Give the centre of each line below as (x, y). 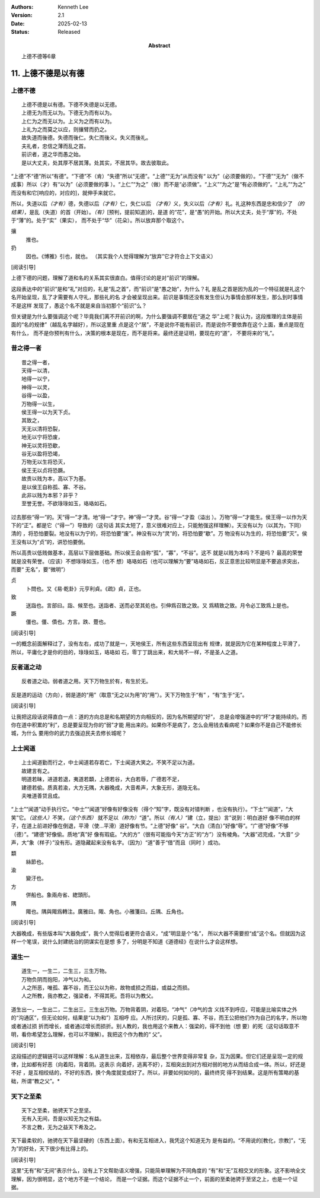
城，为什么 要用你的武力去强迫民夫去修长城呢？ (69, 733)
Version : (22, 15)
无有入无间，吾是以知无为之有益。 (63, 1119)
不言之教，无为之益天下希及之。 (60, 1127)
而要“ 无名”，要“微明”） (40, 569)
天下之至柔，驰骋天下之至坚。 (58, 1110)
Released (69, 32)
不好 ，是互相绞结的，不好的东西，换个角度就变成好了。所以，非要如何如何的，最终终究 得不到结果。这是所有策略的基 (155, 1073)
